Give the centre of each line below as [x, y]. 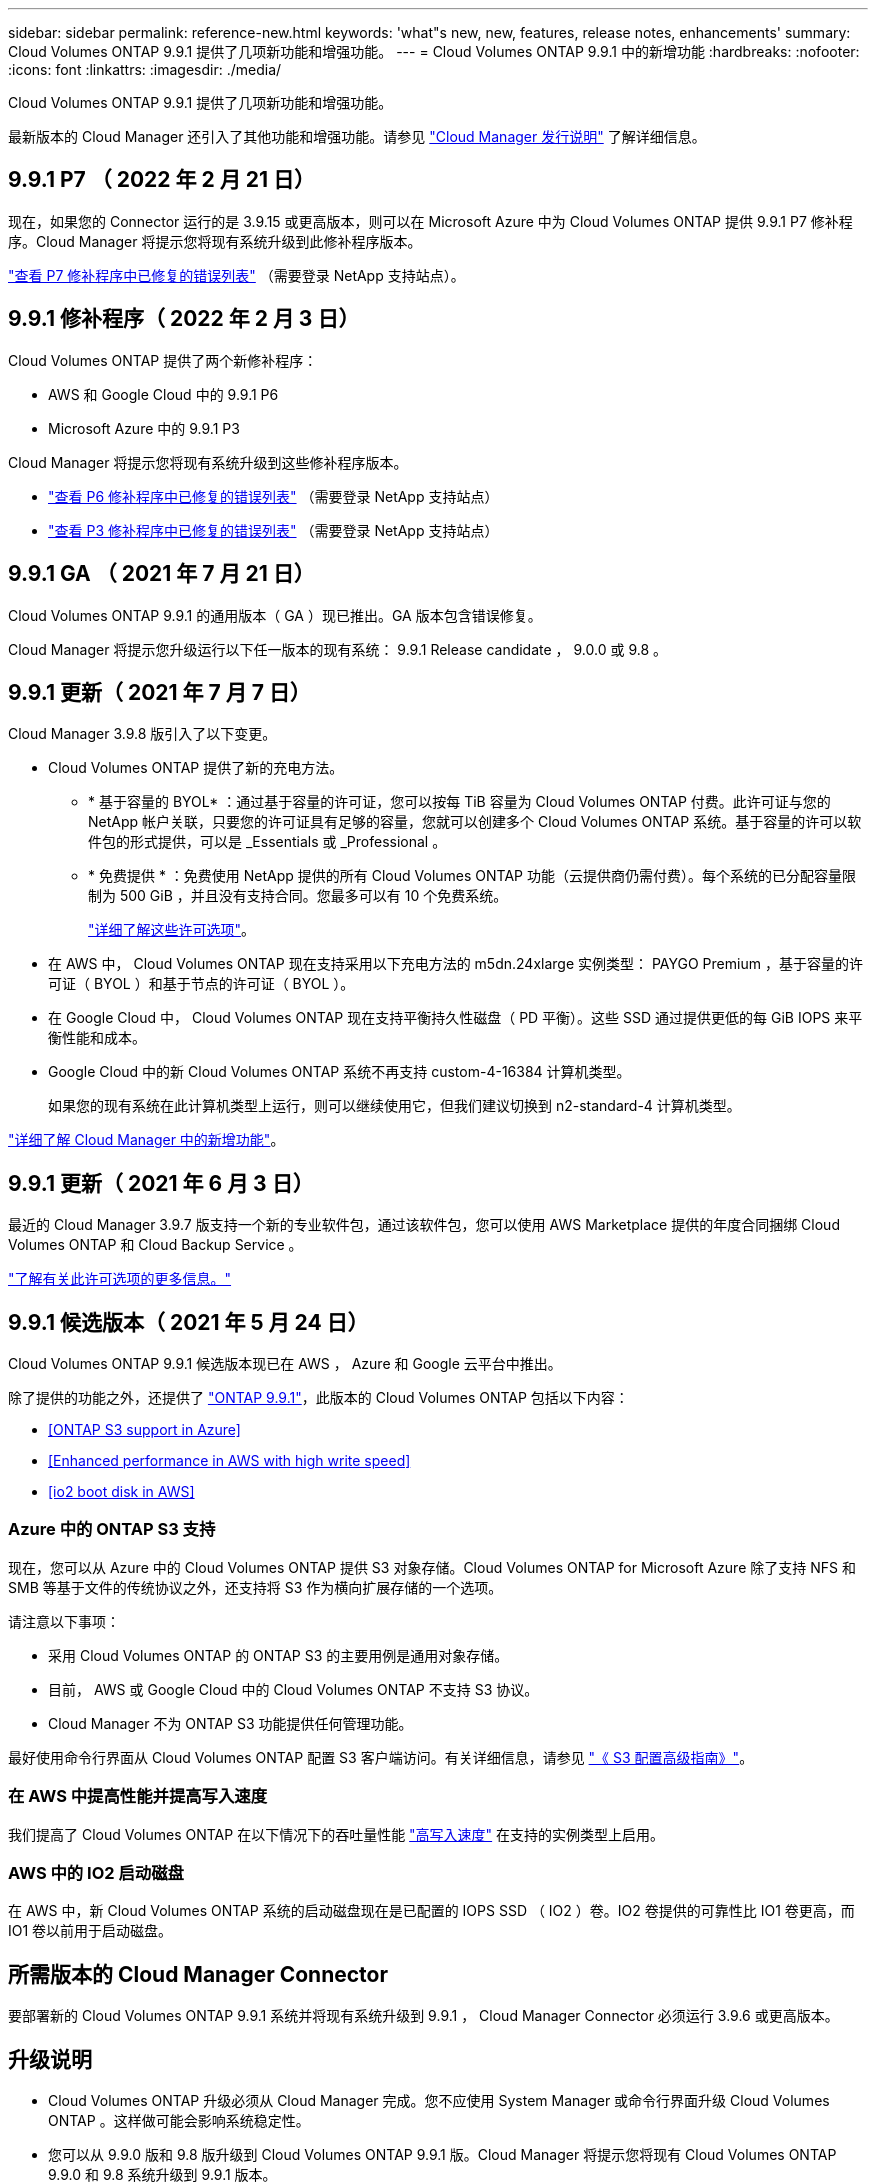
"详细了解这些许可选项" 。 [172, 930]
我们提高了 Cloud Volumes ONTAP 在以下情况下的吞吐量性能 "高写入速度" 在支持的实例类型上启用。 [336, 1834]
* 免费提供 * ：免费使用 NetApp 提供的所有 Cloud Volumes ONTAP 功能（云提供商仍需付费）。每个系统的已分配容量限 [472, 876]
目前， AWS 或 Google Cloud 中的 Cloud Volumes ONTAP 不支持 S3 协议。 [293, 1689]
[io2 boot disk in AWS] [121, 1492]
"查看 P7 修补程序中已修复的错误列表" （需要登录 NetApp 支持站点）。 [236, 275]
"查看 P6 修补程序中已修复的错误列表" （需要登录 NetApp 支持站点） [273, 496]
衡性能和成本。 [97, 1038]
